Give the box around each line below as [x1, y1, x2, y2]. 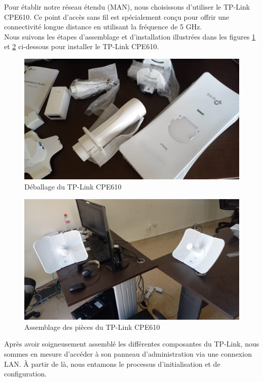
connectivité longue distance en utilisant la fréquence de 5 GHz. [4, 21, 202, 32]
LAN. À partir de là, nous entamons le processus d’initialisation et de [4, 358, 220, 369]
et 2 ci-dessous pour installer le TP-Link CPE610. [4, 41, 159, 52]
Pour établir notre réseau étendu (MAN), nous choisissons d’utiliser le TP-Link [4, 2, 250, 12]
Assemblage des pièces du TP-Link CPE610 [24, 321, 160, 332]
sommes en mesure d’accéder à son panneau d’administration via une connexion [4, 348, 252, 359]
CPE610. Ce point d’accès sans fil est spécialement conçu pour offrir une [4, 11, 230, 22]
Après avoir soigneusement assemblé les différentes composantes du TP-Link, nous [4, 338, 259, 349]
